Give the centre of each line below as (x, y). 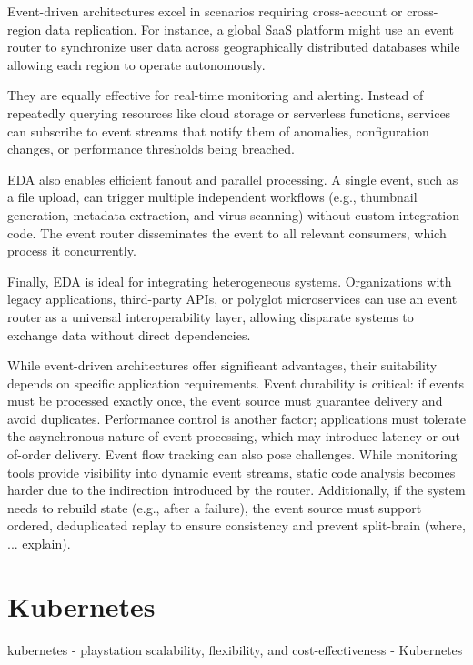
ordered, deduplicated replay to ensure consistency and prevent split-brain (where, (236, 525)
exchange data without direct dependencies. (129, 334)
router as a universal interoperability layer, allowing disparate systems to (211, 316)
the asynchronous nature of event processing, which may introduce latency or (223, 436)
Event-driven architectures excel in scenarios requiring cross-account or (205, 11)
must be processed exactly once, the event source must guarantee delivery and (225, 401)
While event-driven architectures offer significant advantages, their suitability (222, 365)
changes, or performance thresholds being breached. (151, 149)
